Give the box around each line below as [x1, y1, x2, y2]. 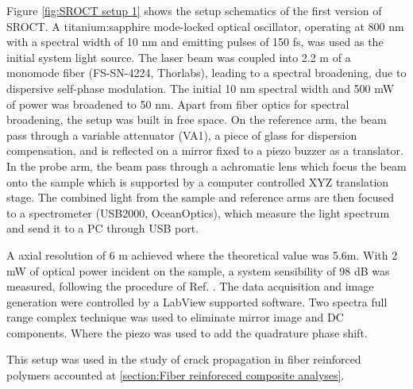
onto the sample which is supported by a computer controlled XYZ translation [6, 173, 389, 190]
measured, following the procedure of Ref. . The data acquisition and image [6, 278, 374, 295]
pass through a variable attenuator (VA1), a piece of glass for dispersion [6, 126, 357, 143]
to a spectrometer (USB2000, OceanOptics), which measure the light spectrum [6, 204, 390, 221]
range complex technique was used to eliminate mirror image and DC [6, 309, 344, 325]
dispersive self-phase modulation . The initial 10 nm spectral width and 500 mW [6, 79, 395, 96]
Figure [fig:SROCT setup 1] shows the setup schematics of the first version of [6, 2, 382, 18]
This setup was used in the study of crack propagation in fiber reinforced [6, 351, 361, 368]
